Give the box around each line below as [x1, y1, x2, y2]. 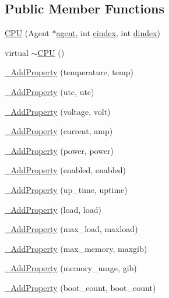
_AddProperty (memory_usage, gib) [5, 262, 137, 274]
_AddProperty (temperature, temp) [5, 66, 133, 78]
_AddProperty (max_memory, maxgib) [5, 242, 147, 254]
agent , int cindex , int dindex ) [56, 27, 161, 39]
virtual [5, 46, 29, 58]
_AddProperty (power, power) [5, 144, 114, 156]
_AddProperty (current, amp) [5, 125, 113, 137]
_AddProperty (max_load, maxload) [5, 223, 138, 235]
